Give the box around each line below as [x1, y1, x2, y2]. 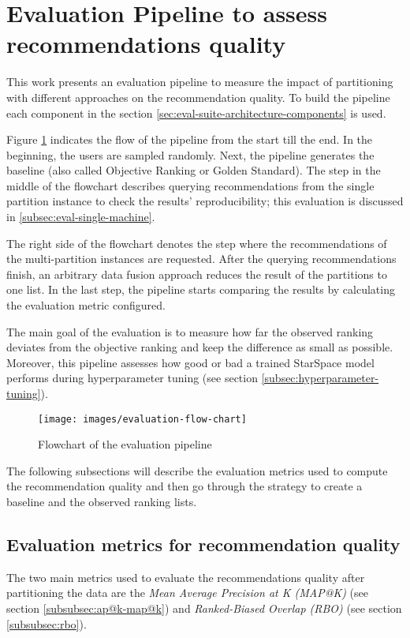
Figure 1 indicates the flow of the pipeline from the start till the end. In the [6, 131, 373, 148]
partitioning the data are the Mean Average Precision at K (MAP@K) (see [6, 584, 368, 601]
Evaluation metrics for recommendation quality [6, 532, 401, 557]
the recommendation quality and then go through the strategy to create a [6, 478, 363, 494]
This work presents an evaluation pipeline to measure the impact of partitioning [6, 73, 393, 90]
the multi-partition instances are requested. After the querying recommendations [6, 250, 397, 267]
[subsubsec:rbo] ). [6, 615, 87, 632]
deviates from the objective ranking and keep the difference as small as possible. [6, 339, 393, 355]
